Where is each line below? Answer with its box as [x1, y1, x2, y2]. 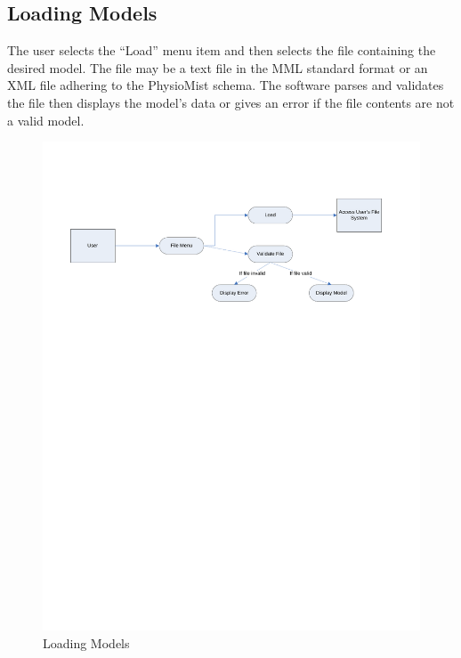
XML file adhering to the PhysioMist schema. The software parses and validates [7, 76, 444, 94]
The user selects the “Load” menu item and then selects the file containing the [7, 41, 436, 60]
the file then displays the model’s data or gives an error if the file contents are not [7, 93, 455, 111]
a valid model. [7, 110, 85, 129]
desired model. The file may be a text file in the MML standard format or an [7, 58, 428, 77]
